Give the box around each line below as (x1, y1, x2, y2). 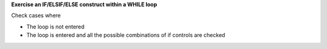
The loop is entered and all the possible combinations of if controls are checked (26, 31, 225, 39)
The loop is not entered (26, 23, 85, 30)
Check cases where (11, 12, 61, 19)
